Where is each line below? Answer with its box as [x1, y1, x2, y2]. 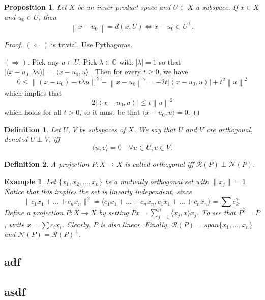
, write [4, 219, 24, 229]
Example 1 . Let [4, 175, 56, 186]
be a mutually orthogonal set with [105, 175, 209, 186]
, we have [159, 66, 188, 77]
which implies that [4, 87, 62, 98]
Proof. [4, 39, 23, 50]
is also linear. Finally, [100, 219, 169, 229]
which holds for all [4, 107, 62, 117]
